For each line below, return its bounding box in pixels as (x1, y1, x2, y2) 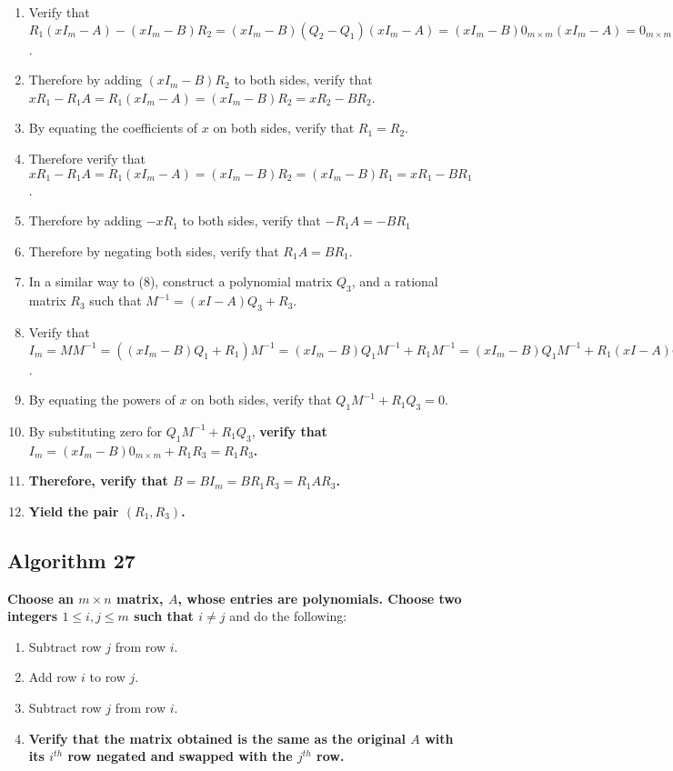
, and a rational (351, 272, 438, 291)
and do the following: (229, 606, 347, 626)
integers (7, 606, 58, 626)
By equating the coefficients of (28, 118, 198, 137)
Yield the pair (28, 501, 119, 520)
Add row (28, 667, 77, 686)
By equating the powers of (28, 390, 176, 409)
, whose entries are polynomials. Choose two (177, 588, 462, 607)
